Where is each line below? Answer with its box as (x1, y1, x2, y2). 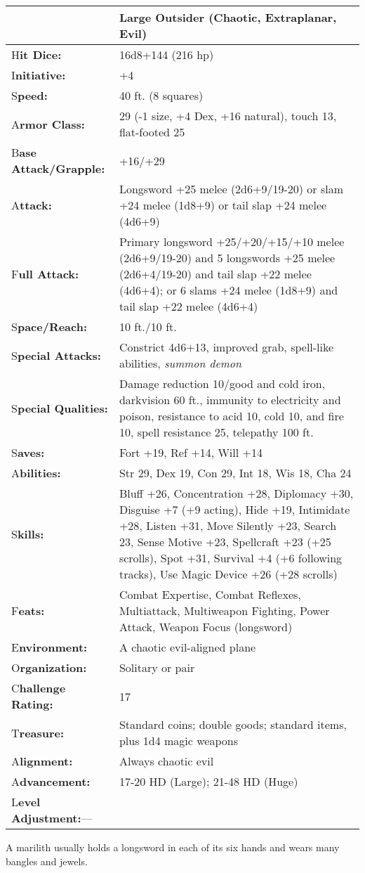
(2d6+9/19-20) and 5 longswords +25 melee (119, 250, 336, 266)
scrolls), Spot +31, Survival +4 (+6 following (119, 550, 343, 566)
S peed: (11, 87, 48, 103)
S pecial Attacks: (11, 347, 101, 363)
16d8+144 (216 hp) (119, 46, 214, 63)
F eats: (11, 602, 45, 619)
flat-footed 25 (119, 124, 185, 140)
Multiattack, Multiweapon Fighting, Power (119, 602, 330, 619)
